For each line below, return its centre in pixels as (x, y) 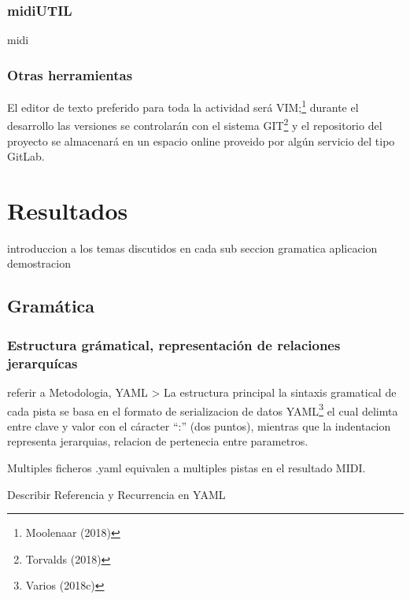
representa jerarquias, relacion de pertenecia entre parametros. (158, 441)
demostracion (39, 263)
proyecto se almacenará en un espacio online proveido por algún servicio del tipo (201, 141)
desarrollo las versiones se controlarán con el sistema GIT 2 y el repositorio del (195, 124)
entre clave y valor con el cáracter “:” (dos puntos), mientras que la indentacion (199, 425)
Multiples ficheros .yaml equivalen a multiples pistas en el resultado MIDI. (187, 467)
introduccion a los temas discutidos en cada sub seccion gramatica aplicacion (192, 248)
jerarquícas (42, 362)
